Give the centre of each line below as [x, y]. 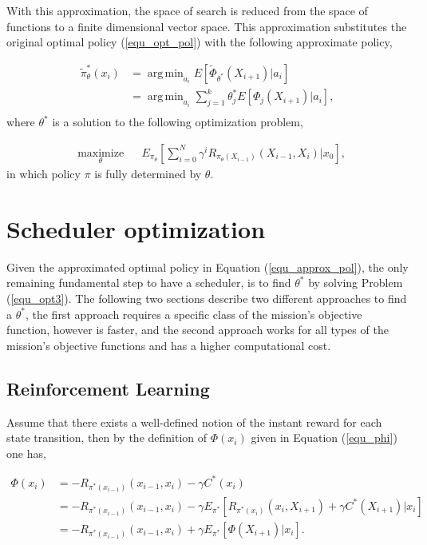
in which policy [43, 174]
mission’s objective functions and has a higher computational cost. [169, 345]
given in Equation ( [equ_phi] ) [324, 438]
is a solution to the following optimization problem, [178, 122]
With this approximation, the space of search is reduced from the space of [187, 10]
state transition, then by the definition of [107, 438]
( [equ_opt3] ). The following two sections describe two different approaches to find [207, 298]
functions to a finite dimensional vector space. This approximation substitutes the [207, 26]
